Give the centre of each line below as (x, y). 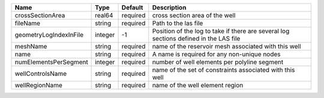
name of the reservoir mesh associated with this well (226, 46)
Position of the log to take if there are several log (221, 31)
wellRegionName (39, 85)
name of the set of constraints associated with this (223, 70)
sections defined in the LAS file (196, 39)
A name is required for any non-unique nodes (217, 54)
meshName (31, 46)
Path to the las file (178, 23)
